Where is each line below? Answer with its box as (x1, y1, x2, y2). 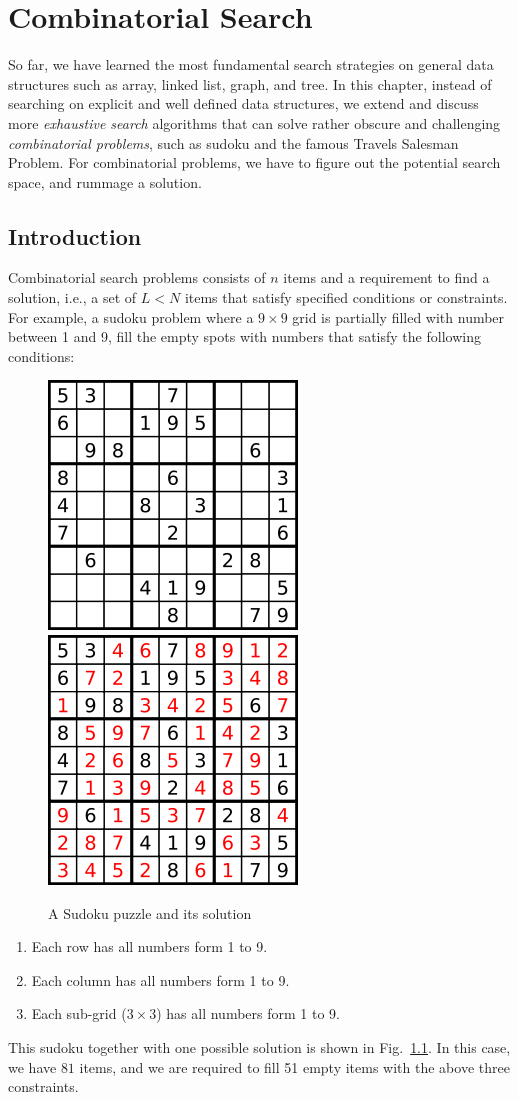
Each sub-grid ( (31, 1003, 127, 1024)
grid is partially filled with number (292, 306, 505, 327)
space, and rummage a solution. (8, 171, 202, 192)
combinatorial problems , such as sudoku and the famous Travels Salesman (8, 132, 459, 153)
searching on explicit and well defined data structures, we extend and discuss (8, 93, 479, 114)
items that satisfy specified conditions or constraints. (184, 287, 508, 308)
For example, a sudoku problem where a (8, 306, 254, 327)
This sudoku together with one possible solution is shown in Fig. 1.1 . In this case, (8, 1037, 511, 1058)
